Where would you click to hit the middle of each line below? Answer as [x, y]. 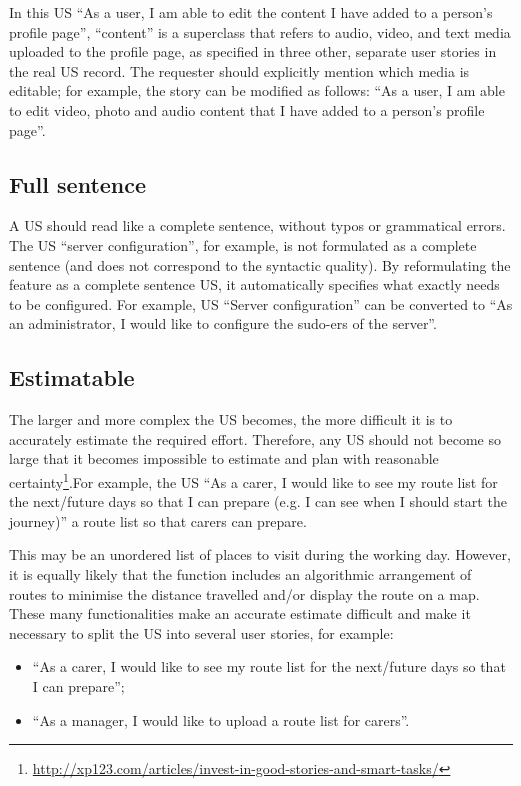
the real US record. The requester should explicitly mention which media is [239, 70]
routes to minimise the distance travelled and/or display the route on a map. [244, 593]
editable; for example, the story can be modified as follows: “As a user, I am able [257, 90]
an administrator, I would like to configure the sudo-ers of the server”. [223, 323]
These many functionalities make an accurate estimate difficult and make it [240, 613]
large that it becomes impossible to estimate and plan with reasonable [224, 458]
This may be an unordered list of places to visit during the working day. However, [260, 554]
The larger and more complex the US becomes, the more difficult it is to [231, 419]
